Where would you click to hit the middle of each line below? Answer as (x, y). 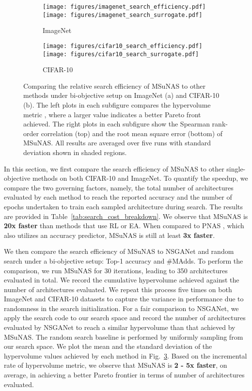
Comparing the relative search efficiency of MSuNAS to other (114, 86)
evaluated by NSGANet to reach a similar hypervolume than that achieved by (120, 327)
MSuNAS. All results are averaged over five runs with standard (117, 143)
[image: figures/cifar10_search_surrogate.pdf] (121, 54)
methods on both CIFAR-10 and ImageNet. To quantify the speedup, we (140, 178)
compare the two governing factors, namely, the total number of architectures (119, 187)
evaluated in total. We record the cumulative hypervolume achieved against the (122, 280)
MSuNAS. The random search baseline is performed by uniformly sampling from (124, 336)
